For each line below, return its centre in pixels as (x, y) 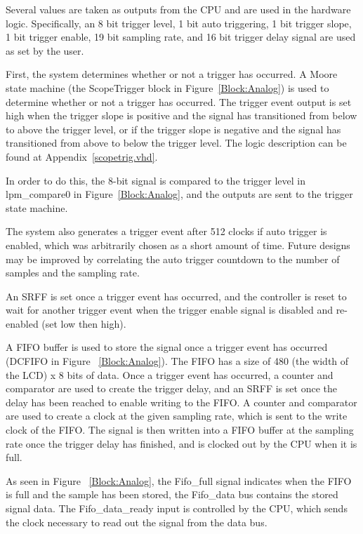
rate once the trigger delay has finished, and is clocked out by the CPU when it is (181, 443)
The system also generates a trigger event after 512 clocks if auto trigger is (166, 231)
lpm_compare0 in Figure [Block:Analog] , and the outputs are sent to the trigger (179, 194)
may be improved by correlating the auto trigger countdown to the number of (173, 259)
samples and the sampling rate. (73, 273)
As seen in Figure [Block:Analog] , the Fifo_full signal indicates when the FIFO (179, 480)
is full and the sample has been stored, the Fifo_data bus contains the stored (172, 494)
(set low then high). (84, 323)
